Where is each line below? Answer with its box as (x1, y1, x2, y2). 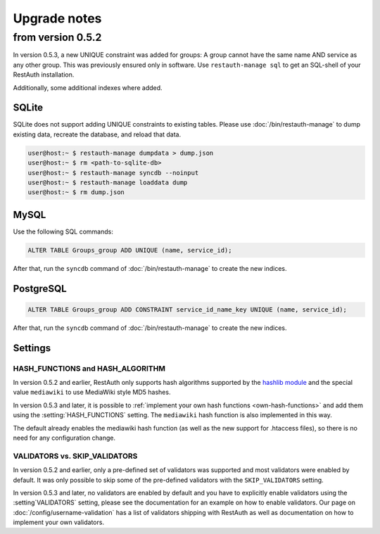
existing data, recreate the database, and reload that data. (13, 130, 182, 139)
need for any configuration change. (13, 433, 116, 442)
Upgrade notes (13, 11, 102, 26)
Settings (13, 342, 51, 354)
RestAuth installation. (13, 70, 75, 79)
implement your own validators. (13, 518, 105, 527)
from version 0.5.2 (13, 31, 102, 44)
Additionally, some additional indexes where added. (13, 83, 163, 91)
